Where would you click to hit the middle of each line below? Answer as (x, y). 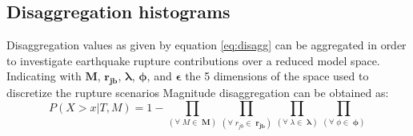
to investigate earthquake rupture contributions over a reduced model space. (193, 60)
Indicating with (44, 76)
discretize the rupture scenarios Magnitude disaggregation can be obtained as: (198, 93)
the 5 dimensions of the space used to (277, 76)
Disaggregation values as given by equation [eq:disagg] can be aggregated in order (206, 45)
